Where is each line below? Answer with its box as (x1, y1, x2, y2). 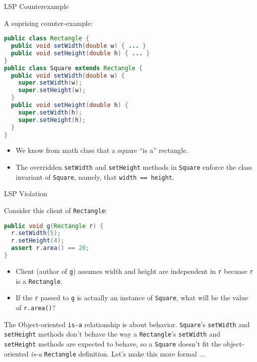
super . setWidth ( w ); (18, 79, 82, 87)
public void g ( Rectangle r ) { (4, 222, 104, 230)
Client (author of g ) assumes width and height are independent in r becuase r (15, 265, 254, 276)
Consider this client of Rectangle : (4, 205, 107, 215)
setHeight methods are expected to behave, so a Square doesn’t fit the (4, 338, 221, 349)
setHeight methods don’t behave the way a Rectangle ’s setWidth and (4, 329, 220, 339)
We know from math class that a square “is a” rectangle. (15, 145, 189, 155)
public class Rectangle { (4, 35, 89, 42)
